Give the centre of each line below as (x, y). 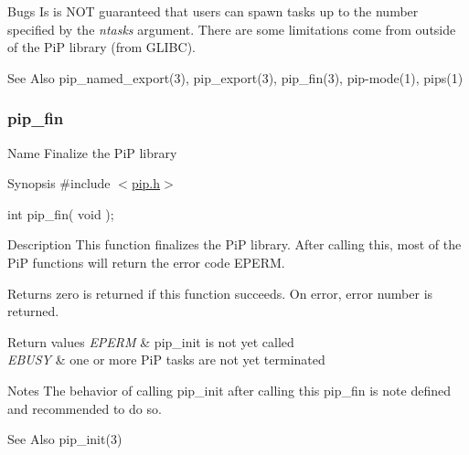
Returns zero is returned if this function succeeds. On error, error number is (220, 293)
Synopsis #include (59, 183)
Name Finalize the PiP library (92, 152)
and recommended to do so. (85, 408)
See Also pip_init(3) (65, 439)
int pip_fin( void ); (61, 213)
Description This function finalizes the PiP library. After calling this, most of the (234, 244)
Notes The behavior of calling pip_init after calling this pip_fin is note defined (229, 390)
